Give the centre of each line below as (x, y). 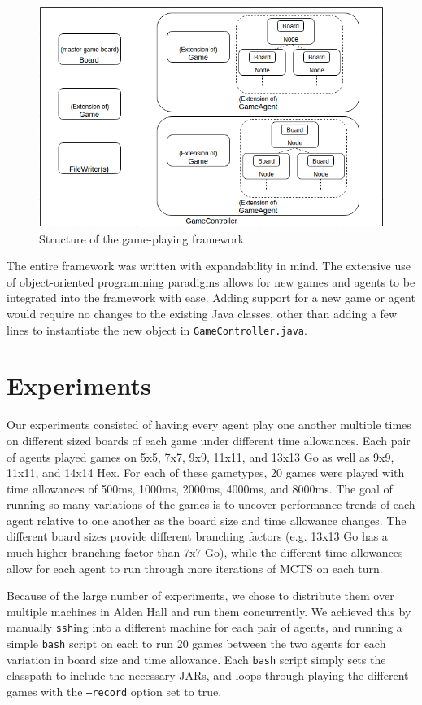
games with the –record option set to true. (114, 691)
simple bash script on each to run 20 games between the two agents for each (196, 644)
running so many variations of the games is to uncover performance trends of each (211, 504)
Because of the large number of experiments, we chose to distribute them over (200, 596)
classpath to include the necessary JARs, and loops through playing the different (208, 675)
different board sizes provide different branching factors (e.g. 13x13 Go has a (197, 536)
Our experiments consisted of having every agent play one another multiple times (209, 425)
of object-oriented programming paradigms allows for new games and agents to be (211, 281)
